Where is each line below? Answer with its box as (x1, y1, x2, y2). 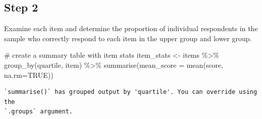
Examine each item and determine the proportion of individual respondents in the (4, 23, 258, 34)
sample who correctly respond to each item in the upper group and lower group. (4, 33, 252, 43)
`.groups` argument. (4, 108, 73, 115)
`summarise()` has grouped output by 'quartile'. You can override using (4, 88, 257, 96)
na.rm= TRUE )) (4, 69, 54, 80)
